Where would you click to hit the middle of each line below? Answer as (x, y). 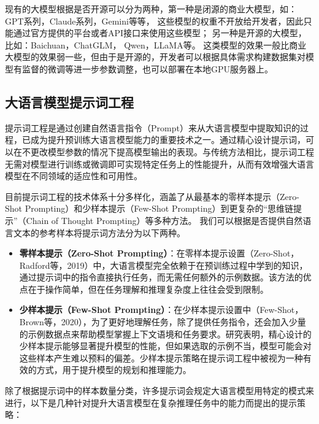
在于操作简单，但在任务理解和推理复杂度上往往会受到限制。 (148, 289)
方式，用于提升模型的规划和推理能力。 (114, 370)
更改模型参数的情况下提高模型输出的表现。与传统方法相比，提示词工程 (172, 151)
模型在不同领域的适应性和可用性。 (74, 176)
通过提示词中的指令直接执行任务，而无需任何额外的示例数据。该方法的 (161, 277)
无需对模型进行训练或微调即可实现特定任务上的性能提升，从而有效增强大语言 (159, 164)
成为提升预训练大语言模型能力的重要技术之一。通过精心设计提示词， (168, 140)
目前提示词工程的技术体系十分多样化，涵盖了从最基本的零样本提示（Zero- (152, 196)
